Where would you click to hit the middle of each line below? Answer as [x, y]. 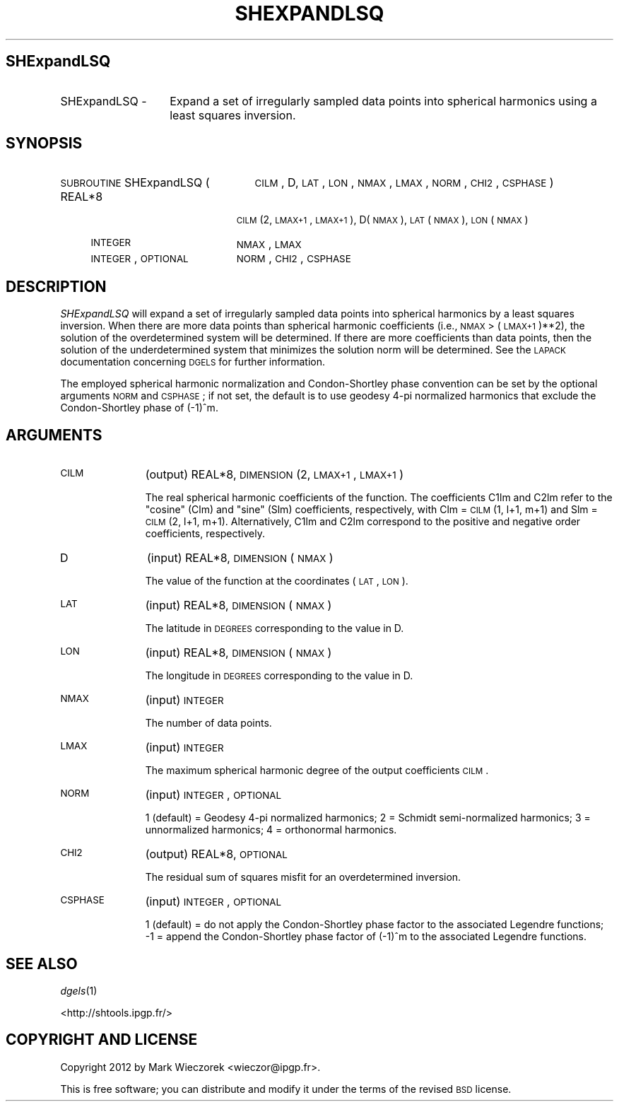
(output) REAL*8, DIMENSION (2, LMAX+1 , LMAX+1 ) [275, 475]
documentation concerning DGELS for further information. [193, 362]
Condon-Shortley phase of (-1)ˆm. [139, 408]
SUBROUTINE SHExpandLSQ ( [135, 183]
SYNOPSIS [44, 143]
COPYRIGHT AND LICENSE [102, 1040]
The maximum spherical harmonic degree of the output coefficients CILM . [317, 771]
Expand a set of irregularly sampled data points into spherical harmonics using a [383, 101]
